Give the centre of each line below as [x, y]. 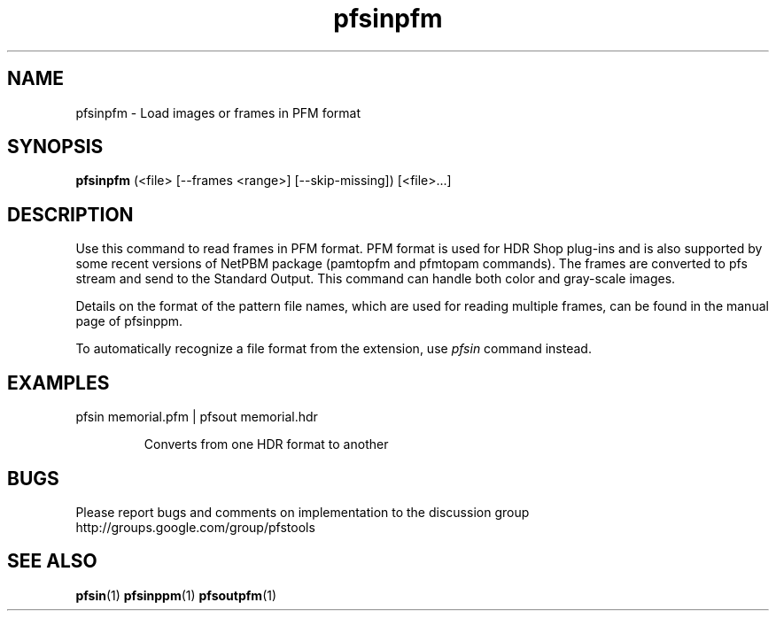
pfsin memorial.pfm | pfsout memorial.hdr [197, 417]
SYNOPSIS [55, 147]
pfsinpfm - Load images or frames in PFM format [218, 112]
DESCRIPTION [70, 214]
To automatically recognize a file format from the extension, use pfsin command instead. [334, 349]
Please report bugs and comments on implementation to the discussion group [303, 512]
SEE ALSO [52, 561]
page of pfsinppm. [129, 321]
